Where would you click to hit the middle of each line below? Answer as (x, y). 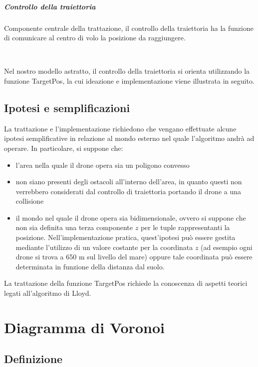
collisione (30, 201)
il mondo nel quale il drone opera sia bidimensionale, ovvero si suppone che (131, 217)
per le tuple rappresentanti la (185, 227)
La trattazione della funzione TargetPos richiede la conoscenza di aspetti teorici (126, 283)
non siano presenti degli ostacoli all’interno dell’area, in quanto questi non (129, 182)
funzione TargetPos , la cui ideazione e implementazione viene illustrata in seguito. (129, 80)
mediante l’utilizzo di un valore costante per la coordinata (104, 247)
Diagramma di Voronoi (84, 327)
